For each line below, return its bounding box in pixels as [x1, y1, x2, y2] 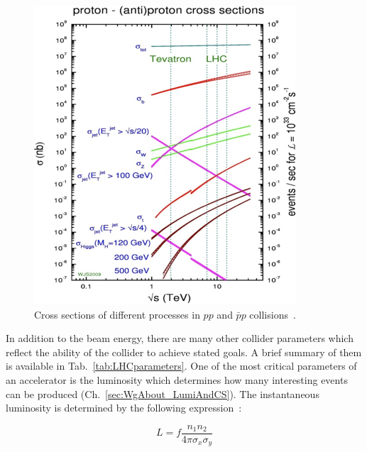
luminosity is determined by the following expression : [6, 400, 242, 415]
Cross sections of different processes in [34, 307, 200, 321]
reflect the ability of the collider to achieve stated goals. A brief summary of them [6, 344, 362, 359]
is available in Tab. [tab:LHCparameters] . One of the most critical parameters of [6, 358, 357, 373]
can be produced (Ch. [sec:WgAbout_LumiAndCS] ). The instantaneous [6, 386, 319, 401]
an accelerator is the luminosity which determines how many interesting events [6, 372, 348, 387]
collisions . [249, 307, 296, 321]
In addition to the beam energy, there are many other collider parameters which [6, 331, 354, 346]
